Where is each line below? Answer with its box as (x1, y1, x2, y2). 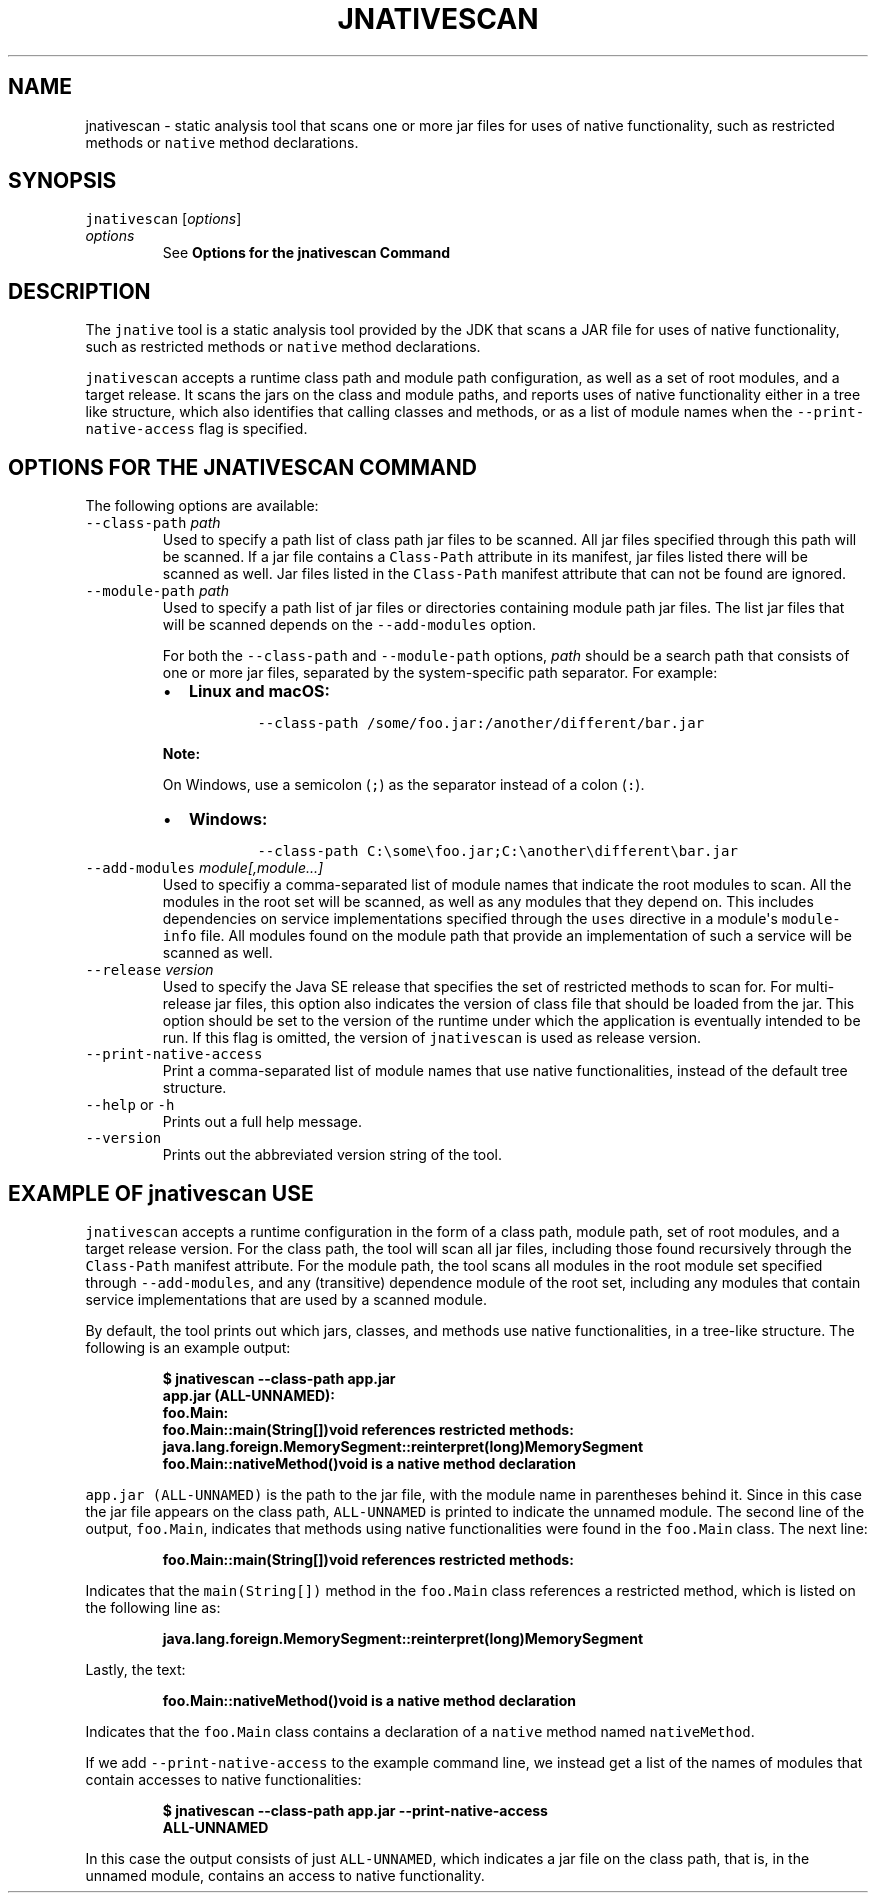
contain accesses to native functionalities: (85, 1770, 362, 1788)
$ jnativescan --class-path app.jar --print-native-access (162, 1801, 548, 1819)
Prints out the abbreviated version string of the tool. (162, 1146, 502, 1164)
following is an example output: (85, 1338, 291, 1356)
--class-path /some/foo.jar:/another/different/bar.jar (257, 715, 705, 732)
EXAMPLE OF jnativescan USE (8, 1180, 314, 1206)
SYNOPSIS (8, 168, 117, 194)
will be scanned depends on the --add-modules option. (162, 616, 536, 634)
